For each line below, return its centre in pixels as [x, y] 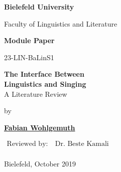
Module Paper [29, 40]
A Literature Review [36, 94]
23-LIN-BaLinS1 [29, 57]
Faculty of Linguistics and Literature [61, 23]
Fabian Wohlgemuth [40, 127]
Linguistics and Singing [45, 83]
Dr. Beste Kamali [82, 144]
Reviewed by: [27, 144]
